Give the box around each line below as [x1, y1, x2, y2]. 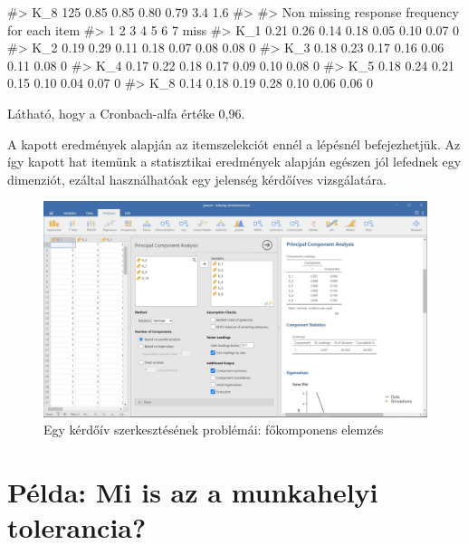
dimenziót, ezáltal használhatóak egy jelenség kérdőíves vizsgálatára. [7, 169, 387, 188]
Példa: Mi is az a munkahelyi [7, 473, 378, 511]
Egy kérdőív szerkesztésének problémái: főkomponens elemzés [43, 420, 384, 439]
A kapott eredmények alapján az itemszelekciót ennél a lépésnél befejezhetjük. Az [7, 134, 461, 153]
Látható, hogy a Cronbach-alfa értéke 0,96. [7, 103, 245, 122]
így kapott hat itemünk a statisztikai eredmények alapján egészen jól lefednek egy [7, 152, 462, 171]
